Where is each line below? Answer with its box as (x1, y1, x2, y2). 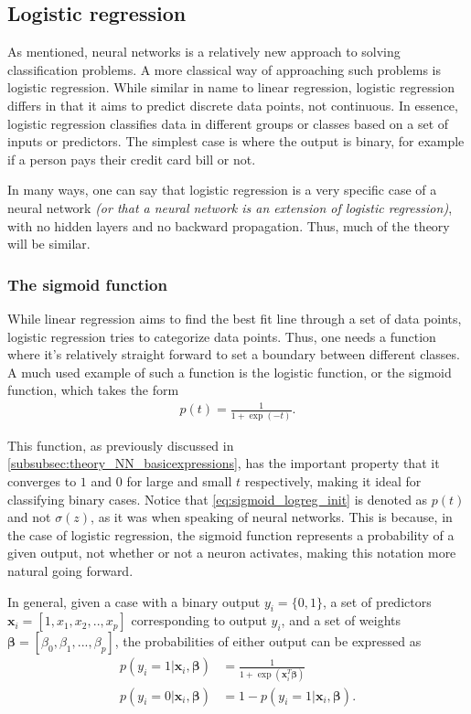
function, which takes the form (7, 380, 179, 400)
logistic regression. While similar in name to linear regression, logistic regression (7, 78, 455, 97)
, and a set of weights (281, 611, 401, 630)
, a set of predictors (322, 591, 432, 611)
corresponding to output (131, 611, 267, 630)
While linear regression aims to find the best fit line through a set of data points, (7, 308, 462, 327)
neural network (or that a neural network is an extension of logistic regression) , (7, 197, 453, 217)
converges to (7, 471, 77, 490)
